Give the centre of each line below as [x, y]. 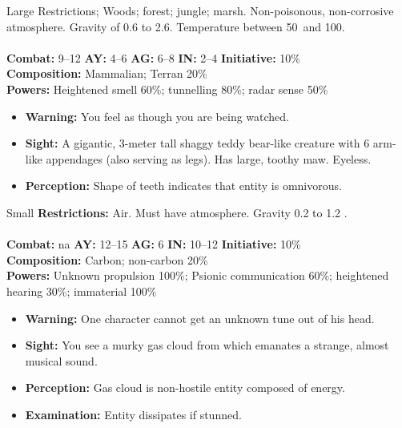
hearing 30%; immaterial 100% [82, 291]
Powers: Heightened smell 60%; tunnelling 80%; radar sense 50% [167, 89]
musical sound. [61, 360]
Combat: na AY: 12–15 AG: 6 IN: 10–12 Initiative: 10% [154, 244]
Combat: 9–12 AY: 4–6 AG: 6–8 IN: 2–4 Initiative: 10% [153, 57]
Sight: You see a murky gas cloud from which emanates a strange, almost [207, 345]
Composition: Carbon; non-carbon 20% [107, 259]
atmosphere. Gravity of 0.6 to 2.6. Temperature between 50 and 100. [176, 26]
